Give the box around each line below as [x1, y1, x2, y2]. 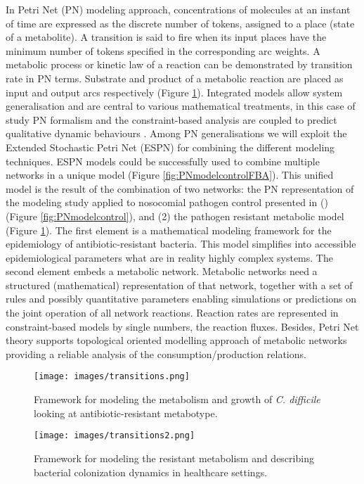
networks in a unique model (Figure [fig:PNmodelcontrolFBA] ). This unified [6, 167, 334, 182]
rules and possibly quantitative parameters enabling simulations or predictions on [6, 291, 356, 306]
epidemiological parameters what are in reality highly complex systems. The [6, 250, 333, 265]
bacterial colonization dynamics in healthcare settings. [34, 464, 268, 479]
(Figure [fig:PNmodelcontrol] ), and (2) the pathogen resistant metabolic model [6, 208, 344, 223]
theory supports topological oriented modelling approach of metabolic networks [6, 333, 347, 348]
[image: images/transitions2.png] [34, 431, 195, 441]
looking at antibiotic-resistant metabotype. [34, 405, 218, 420]
